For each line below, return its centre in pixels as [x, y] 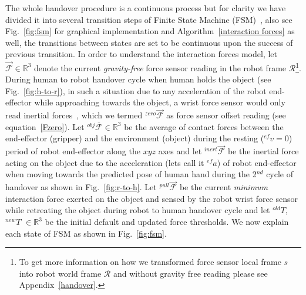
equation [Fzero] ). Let [45, 126]
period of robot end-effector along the [73, 151]
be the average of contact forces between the [204, 126]
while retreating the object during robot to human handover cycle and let [138, 210]
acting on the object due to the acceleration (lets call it [105, 162]
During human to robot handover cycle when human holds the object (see [138, 79]
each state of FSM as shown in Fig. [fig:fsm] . [86, 233]
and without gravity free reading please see [190, 273]
